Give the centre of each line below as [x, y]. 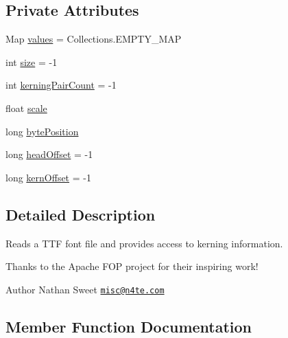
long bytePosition [42, 131]
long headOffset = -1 [49, 154]
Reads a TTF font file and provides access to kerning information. [144, 243]
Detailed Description [81, 214]
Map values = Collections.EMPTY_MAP [94, 39]
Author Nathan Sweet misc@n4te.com [85, 289]
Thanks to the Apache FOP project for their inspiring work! [132, 266]
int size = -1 [32, 61]
